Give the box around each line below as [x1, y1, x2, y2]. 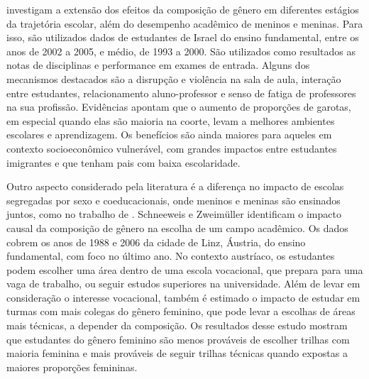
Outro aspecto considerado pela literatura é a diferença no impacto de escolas [6, 179, 344, 194]
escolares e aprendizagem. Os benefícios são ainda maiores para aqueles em [6, 127, 332, 142]
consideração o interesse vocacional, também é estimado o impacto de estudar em [6, 290, 360, 304]
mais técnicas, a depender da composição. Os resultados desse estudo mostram [6, 318, 348, 333]
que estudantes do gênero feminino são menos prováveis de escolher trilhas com [6, 331, 350, 346]
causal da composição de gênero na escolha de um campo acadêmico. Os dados [6, 220, 348, 235]
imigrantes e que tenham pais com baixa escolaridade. [6, 155, 241, 170]
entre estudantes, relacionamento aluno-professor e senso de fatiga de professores [6, 85, 356, 100]
